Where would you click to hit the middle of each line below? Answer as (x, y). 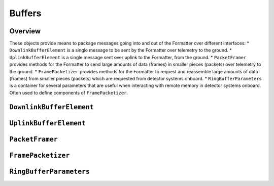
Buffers (25, 13)
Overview (25, 31)
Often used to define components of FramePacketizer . (69, 92)
